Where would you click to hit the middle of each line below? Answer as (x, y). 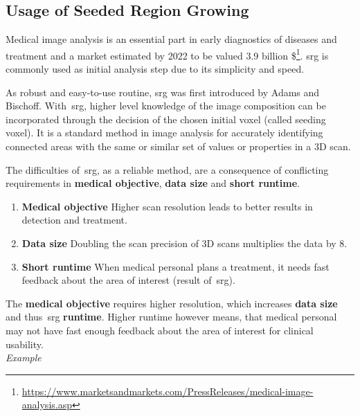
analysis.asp (47, 405)
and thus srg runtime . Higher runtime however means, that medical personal (171, 317)
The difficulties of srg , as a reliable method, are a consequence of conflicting (167, 169)
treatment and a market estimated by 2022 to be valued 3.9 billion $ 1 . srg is (167, 54)
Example (24, 358)
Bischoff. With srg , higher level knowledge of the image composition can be (166, 106)
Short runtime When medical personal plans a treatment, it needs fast (175, 266)
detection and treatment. (74, 220)
